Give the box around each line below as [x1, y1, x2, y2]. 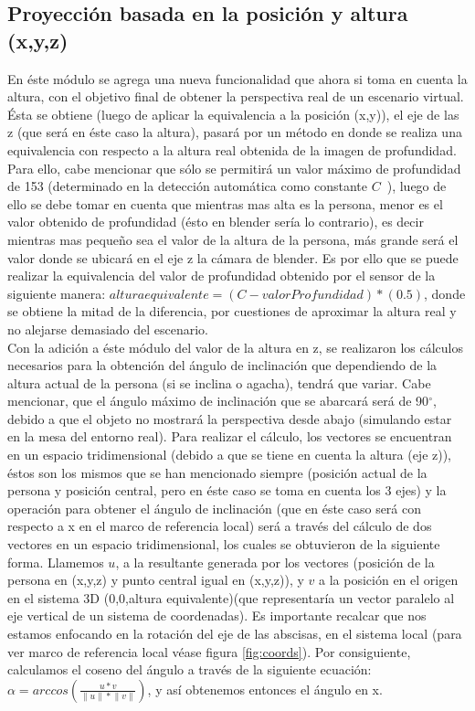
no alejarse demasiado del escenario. [7, 319, 209, 338]
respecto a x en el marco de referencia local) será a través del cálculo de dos [7, 516, 432, 536]
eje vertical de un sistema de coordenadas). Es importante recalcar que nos [7, 606, 427, 625]
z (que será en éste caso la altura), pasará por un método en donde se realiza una [7, 122, 462, 142]
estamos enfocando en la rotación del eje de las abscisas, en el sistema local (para [7, 624, 462, 642]
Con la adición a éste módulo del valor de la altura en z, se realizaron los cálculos [7, 337, 463, 356]
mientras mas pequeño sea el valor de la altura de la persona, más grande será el [7, 229, 459, 249]
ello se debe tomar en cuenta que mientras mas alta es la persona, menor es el [7, 194, 443, 213]
